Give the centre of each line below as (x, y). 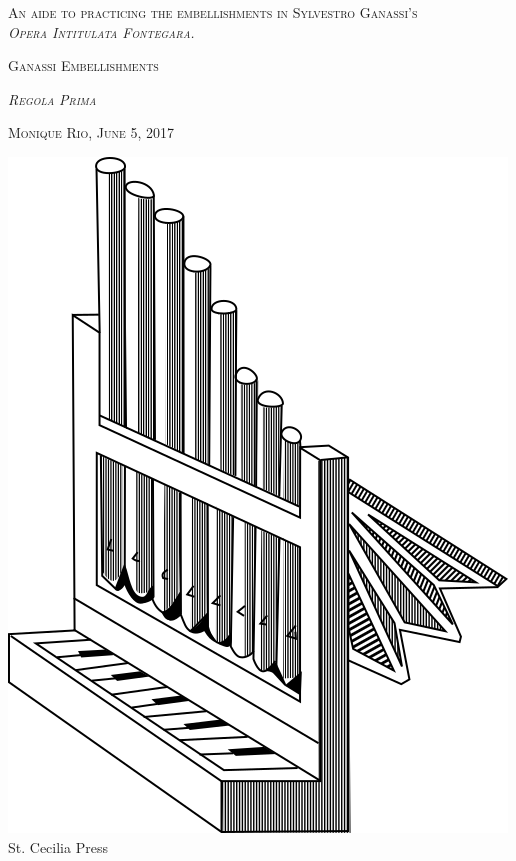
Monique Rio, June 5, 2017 (91, 132)
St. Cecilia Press (58, 846)
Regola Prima (52, 98)
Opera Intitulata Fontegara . (101, 31)
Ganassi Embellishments (83, 65)
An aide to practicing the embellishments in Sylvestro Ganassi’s (213, 12)
